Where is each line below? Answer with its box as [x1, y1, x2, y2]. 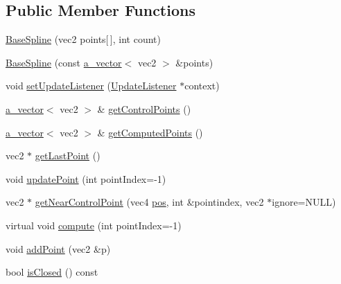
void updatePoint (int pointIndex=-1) [6, 171, 166, 186]
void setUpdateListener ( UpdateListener [6, 78, 177, 93]
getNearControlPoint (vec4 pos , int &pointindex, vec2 [35, 195, 264, 209]
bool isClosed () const [6, 265, 98, 279]
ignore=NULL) [272, 195, 336, 209]
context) [184, 78, 220, 93]
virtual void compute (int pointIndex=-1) [6, 218, 182, 232]
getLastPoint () [35, 148, 100, 163]
